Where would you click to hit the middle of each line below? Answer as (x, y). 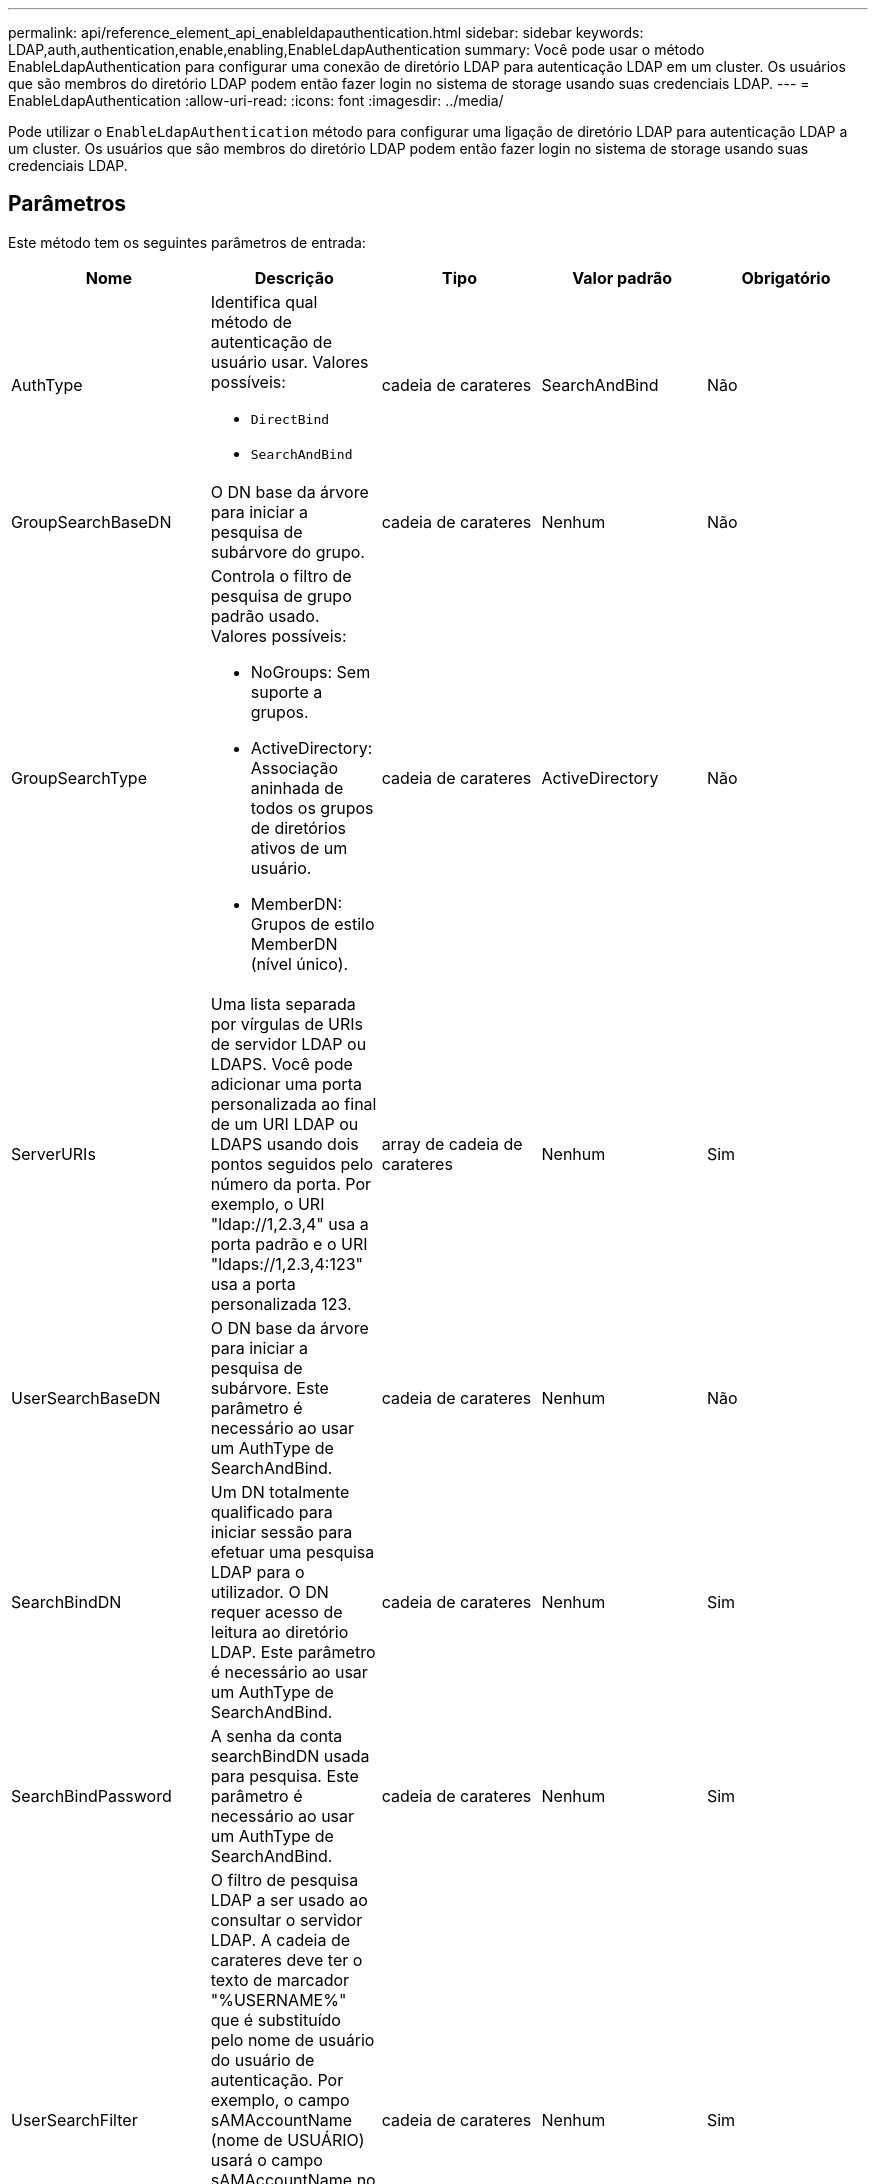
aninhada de (297, 787)
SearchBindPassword (91, 1795)
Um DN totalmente (280, 1491)
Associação (294, 767)
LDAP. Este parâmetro (293, 1651)
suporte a (286, 691)
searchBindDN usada (290, 1755)
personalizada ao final (293, 1103)
